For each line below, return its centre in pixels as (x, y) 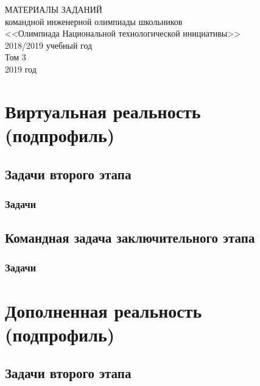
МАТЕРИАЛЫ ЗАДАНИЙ (54, 9)
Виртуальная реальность (103, 111)
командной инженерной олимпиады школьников (94, 21)
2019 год (21, 69)
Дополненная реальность (104, 310)
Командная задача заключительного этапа (130, 238)
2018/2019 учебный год (49, 45)
